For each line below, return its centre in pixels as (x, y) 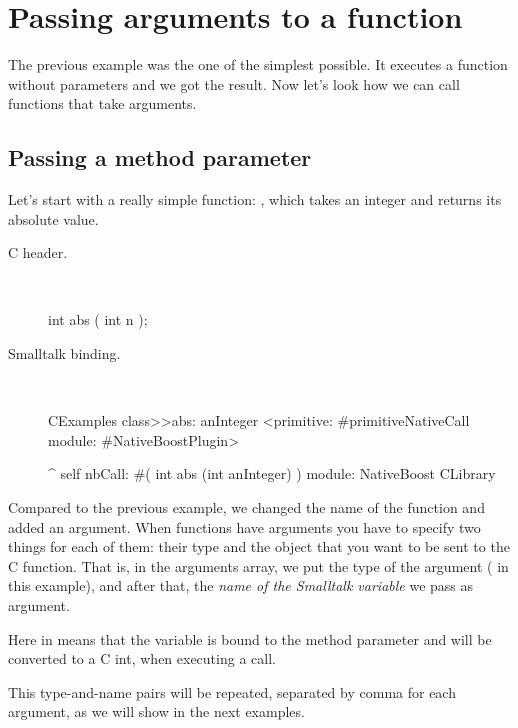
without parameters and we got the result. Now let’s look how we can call (234, 83)
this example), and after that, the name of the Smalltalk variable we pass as (241, 585)
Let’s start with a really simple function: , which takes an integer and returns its (255, 199)
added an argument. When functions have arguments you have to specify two (244, 526)
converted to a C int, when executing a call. (142, 658)
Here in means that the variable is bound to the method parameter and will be (250, 638)
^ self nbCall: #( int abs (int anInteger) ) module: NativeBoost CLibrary (272, 473)
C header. (38, 252)
